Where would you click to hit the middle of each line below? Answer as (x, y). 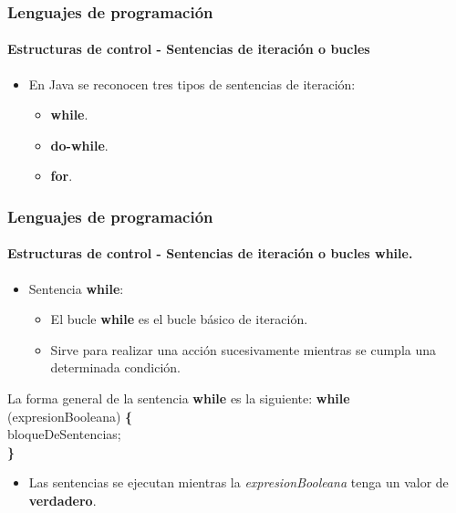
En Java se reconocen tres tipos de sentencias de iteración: (192, 84)
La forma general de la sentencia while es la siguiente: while (179, 398)
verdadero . (62, 500)
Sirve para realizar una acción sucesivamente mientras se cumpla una (243, 349)
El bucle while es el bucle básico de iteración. (179, 319)
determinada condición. (115, 367)
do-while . (79, 145)
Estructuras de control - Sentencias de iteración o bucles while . (210, 253)
